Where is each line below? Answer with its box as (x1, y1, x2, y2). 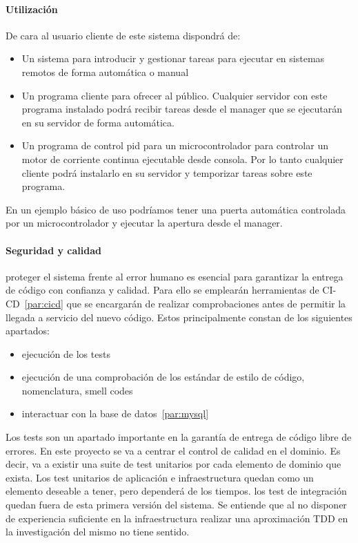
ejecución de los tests (21, 346, 110, 361)
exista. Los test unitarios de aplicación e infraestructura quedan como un (6, 470, 314, 484)
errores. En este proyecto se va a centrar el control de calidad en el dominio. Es (6, 443, 341, 457)
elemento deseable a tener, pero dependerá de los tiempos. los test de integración (6, 484, 347, 498)
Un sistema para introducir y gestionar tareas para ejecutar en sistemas (21, 51, 325, 66)
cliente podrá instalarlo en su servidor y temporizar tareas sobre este (21, 165, 312, 180)
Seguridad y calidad (6, 242, 101, 257)
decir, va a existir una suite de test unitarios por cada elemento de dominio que (6, 457, 341, 471)
